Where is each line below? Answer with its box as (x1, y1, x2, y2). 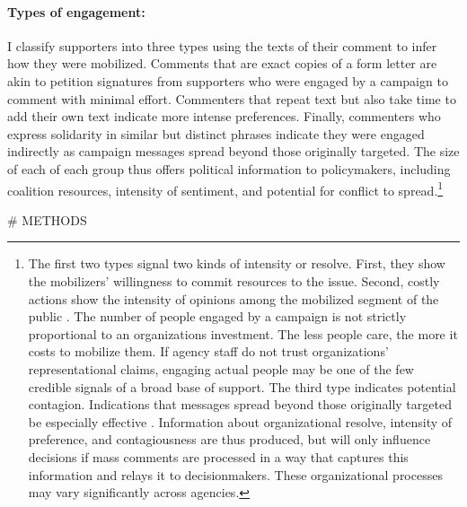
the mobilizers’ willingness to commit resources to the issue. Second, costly (28, 271, 440, 290)
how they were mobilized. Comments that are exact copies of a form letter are (7, 54, 437, 73)
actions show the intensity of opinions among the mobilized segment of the (28, 289, 439, 308)
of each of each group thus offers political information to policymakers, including (7, 159, 451, 178)
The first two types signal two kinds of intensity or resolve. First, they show (28, 254, 445, 273)
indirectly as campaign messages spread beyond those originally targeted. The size (7, 142, 460, 161)
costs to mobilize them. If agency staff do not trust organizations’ (28, 342, 389, 361)
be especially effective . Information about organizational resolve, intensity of (28, 412, 453, 431)
